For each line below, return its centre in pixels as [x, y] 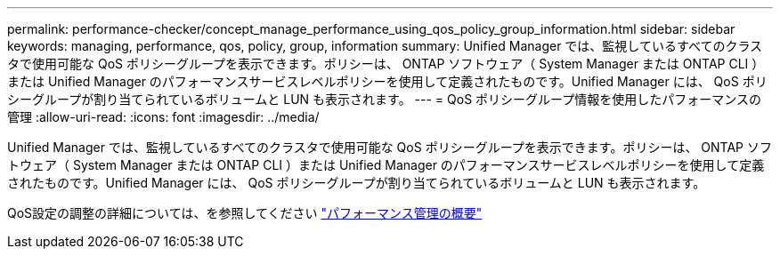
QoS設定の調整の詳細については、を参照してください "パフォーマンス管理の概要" [245, 213]
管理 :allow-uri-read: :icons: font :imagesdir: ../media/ [163, 117]
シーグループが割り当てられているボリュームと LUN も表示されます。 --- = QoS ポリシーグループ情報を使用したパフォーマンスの [384, 99]
